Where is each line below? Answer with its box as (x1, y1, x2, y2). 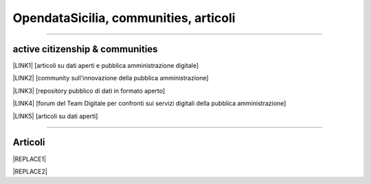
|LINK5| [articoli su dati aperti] (12, 112, 98, 120)
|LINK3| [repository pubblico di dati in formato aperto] (12, 87, 166, 95)
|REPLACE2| (12, 167, 47, 175)
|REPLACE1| (12, 154, 47, 163)
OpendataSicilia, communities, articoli (12, 10, 236, 25)
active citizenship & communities (12, 43, 158, 55)
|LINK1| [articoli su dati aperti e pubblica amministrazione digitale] (12, 62, 199, 70)
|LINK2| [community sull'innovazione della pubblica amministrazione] (12, 74, 209, 82)
